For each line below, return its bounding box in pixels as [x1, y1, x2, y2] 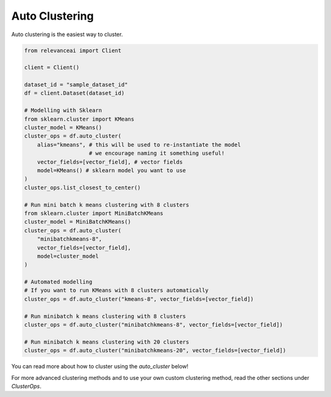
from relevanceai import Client [24, 47, 122, 54]
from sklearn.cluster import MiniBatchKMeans [24, 210, 164, 217]
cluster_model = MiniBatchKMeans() [24, 218, 131, 225]
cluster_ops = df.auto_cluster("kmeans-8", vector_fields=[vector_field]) [24, 295, 254, 303]
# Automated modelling [24, 279, 93, 285]
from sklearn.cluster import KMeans [24, 115, 135, 123]
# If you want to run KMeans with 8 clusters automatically [24, 287, 209, 294]
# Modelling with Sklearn [24, 107, 102, 114]
